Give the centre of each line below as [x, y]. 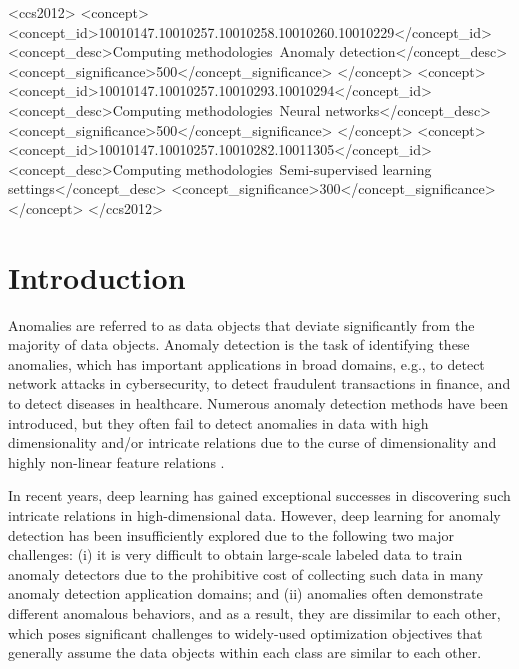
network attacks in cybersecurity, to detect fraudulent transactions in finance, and [259, 383]
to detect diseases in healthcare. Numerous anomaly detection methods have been [258, 403]
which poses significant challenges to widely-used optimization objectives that [245, 632]
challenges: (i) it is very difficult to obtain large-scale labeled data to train [235, 554]
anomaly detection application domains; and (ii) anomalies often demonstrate [245, 593]
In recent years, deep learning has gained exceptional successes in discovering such [259, 495]
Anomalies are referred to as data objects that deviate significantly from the [241, 324]
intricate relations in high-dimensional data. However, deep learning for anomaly [254, 515]
